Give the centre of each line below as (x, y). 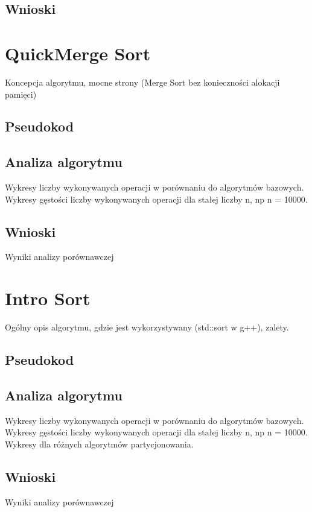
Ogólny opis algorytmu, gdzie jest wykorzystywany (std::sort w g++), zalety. (147, 327)
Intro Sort (48, 298)
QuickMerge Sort (78, 53)
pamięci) (21, 94)
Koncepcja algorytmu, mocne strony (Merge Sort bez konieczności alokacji (142, 82)
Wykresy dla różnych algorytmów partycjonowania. (99, 444)
